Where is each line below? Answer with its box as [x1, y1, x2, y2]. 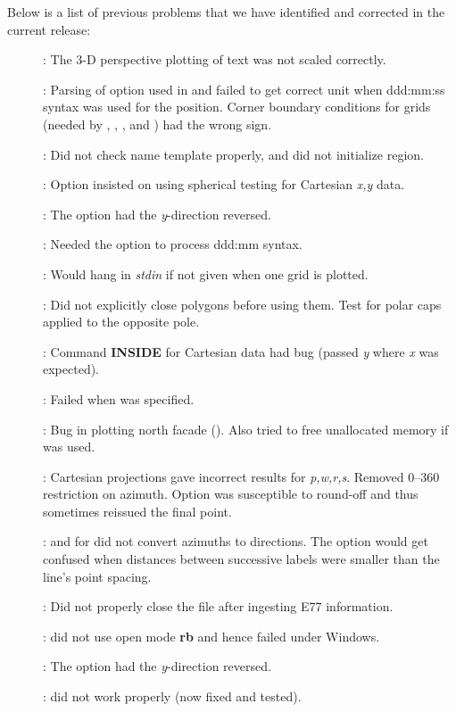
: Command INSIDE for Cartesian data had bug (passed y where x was [43, 342, 439, 360]
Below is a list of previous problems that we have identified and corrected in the [7, 3, 445, 21]
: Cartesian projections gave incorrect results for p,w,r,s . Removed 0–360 [43, 467, 440, 485]
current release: [7, 20, 91, 38]
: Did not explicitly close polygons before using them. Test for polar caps [43, 294, 442, 313]
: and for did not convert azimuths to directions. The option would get [43, 532, 428, 551]
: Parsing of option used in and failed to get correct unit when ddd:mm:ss [43, 79, 445, 98]
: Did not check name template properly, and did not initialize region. [43, 145, 424, 163]
